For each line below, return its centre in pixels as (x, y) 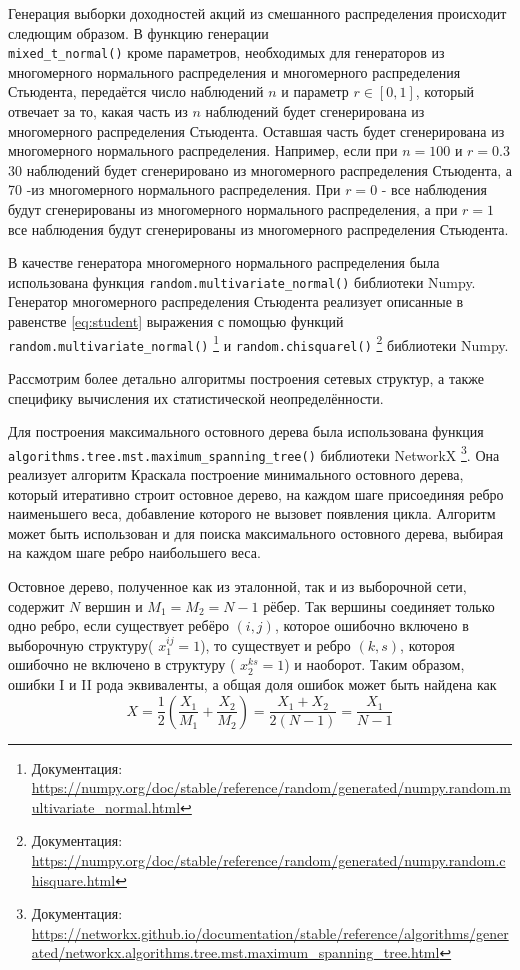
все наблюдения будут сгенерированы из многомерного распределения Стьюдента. (258, 228)
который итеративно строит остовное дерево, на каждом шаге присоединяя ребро (256, 493)
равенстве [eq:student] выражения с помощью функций (176, 321)
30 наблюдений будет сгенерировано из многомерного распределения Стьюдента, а (260, 169)
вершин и (114, 605)
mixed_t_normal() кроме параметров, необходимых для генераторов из (226, 52)
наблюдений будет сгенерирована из (315, 111)
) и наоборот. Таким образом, (374, 664)
